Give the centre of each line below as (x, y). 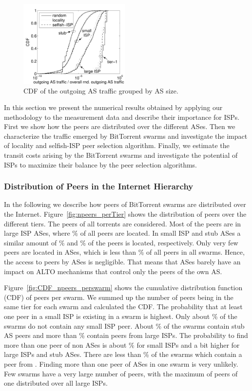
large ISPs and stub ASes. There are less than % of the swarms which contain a (123, 354)
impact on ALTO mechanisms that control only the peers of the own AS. (113, 271)
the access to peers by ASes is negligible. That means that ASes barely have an (122, 261)
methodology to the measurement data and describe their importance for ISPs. (122, 117)
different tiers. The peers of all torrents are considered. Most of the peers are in (123, 223)
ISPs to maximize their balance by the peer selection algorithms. (101, 164)
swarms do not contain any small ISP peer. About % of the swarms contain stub (124, 326)
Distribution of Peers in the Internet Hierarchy (99, 186)
